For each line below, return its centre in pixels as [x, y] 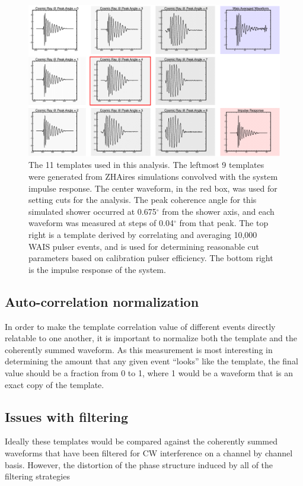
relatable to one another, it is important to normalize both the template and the [151, 338]
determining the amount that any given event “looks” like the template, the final [151, 361]
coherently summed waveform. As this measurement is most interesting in [139, 349]
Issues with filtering [67, 416]
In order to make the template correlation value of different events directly [140, 326]
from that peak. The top [224, 223]
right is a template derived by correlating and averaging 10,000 [143, 235]
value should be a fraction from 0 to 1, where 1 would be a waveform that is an [149, 373]
